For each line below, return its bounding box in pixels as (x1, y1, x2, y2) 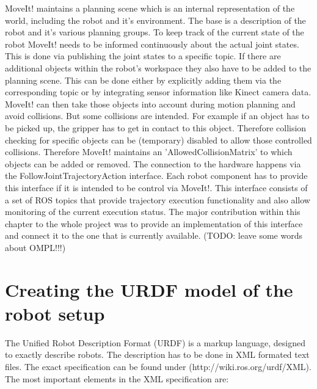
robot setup (5, 300, 105, 325)
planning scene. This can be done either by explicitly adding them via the (5, 73, 282, 86)
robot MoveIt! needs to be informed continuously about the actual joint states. (5, 37, 299, 50)
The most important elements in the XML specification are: (5, 372, 229, 385)
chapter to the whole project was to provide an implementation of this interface (5, 217, 303, 230)
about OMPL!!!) (5, 241, 66, 253)
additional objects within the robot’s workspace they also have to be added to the (5, 61, 312, 74)
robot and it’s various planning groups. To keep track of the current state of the (5, 26, 304, 38)
